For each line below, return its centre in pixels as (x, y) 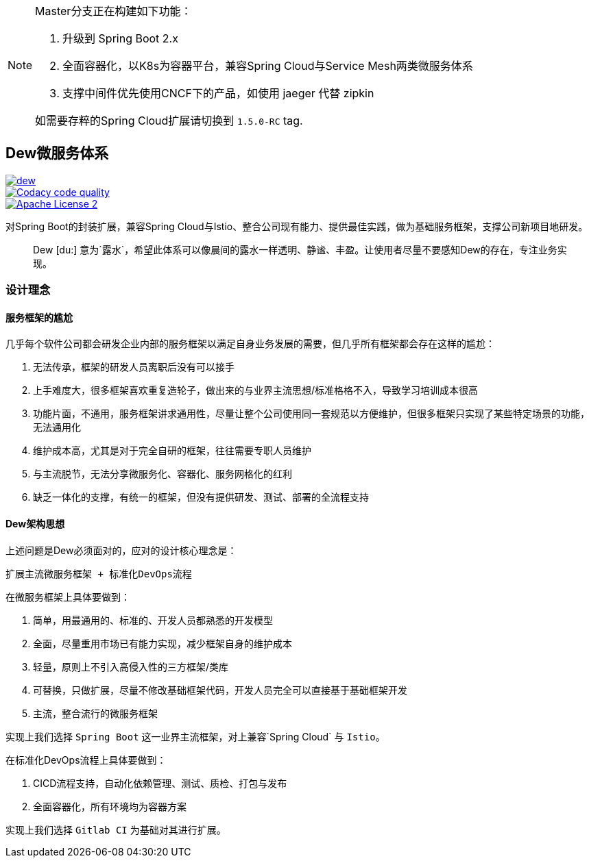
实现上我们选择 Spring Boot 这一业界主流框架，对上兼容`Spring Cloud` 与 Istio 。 (195, 736)
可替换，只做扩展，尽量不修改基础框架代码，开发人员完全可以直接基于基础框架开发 (220, 690)
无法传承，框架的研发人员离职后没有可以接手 (134, 367)
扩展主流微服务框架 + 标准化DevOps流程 (99, 574)
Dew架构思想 (35, 524)
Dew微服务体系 (57, 153)
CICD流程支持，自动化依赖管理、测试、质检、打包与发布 (160, 783)
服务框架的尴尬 (39, 317)
